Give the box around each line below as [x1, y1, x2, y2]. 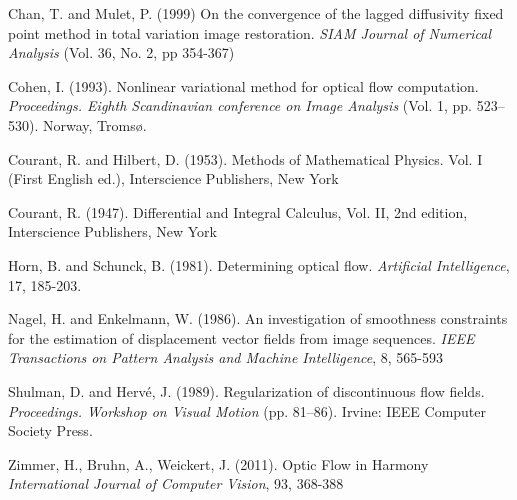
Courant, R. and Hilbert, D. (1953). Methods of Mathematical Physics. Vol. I [8, 148, 483, 169]
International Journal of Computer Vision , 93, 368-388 [8, 473, 344, 494]
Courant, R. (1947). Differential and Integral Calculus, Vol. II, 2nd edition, [8, 201, 468, 222]
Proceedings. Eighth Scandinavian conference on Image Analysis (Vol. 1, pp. [8, 95, 473, 116]
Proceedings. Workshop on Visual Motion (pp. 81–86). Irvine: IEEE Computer [8, 400, 487, 421]
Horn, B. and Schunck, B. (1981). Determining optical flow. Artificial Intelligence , [8, 254, 510, 275]
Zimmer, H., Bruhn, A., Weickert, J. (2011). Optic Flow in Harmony [8, 453, 429, 474]
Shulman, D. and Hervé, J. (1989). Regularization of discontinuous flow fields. [8, 380, 485, 401]
